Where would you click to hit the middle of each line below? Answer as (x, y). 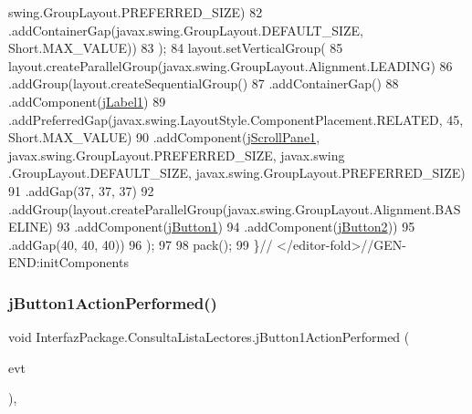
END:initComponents (68, 262)
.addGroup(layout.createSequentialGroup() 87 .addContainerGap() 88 (204, 83)
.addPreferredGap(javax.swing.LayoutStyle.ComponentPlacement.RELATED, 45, (236, 119)
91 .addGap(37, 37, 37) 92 (81, 190)
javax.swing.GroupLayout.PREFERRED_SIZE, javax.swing (177, 155)
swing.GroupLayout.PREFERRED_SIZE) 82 (136, 12)
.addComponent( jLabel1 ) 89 (87, 101)
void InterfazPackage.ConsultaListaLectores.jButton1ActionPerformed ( (209, 337)
